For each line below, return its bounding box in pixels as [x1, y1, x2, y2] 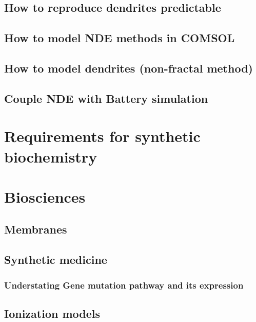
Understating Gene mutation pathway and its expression [4, 278, 244, 291]
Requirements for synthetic [4, 126, 201, 147]
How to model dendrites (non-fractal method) [4, 60, 253, 76]
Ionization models [4, 305, 101, 321]
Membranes [4, 221, 67, 237]
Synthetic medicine [4, 252, 107, 267]
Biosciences [4, 186, 86, 207]
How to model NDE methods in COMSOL [4, 30, 235, 46]
